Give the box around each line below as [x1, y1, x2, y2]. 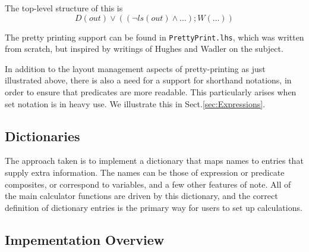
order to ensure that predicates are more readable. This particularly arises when [5, 86, 297, 98]
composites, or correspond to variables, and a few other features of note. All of [5, 178, 291, 190]
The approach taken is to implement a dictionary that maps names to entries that [5, 154, 304, 167]
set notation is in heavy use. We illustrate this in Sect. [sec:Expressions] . [5, 97, 266, 110]
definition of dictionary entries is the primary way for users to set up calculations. [5, 201, 302, 213]
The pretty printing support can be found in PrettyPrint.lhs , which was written [5, 30, 304, 43]
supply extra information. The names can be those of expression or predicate [5, 166, 285, 179]
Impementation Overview [5, 230, 165, 248]
